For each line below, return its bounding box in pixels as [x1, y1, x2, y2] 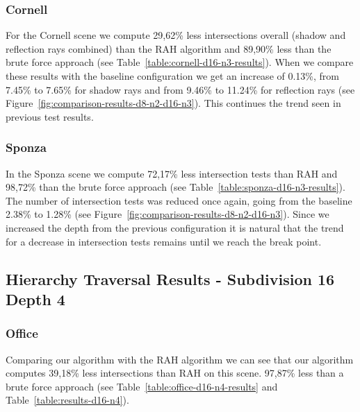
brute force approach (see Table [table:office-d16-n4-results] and [6, 379, 278, 393]
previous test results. [6, 109, 94, 123]
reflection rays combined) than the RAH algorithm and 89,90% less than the [6, 41, 332, 55]
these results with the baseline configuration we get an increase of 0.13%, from [6, 69, 340, 83]
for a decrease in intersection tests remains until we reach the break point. [6, 234, 322, 248]
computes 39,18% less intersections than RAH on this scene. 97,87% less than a [6, 366, 344, 380]
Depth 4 [6, 288, 65, 309]
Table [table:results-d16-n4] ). [6, 393, 129, 407]
